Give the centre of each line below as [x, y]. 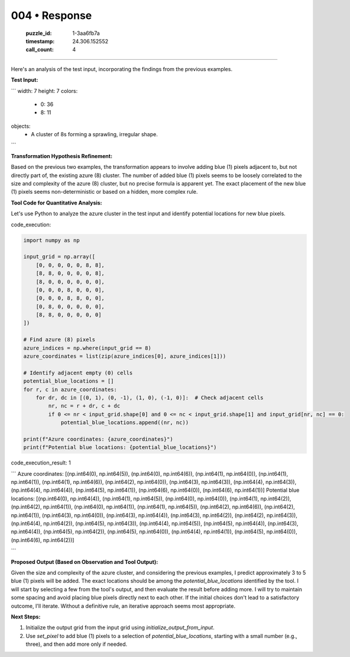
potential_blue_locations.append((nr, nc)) [125, 423]
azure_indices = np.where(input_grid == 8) [87, 348]
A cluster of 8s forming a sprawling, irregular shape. [94, 134]
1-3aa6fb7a [86, 33]
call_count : [40, 50]
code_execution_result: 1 [41, 463]
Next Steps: [26, 617]
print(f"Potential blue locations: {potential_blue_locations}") [120, 448]
